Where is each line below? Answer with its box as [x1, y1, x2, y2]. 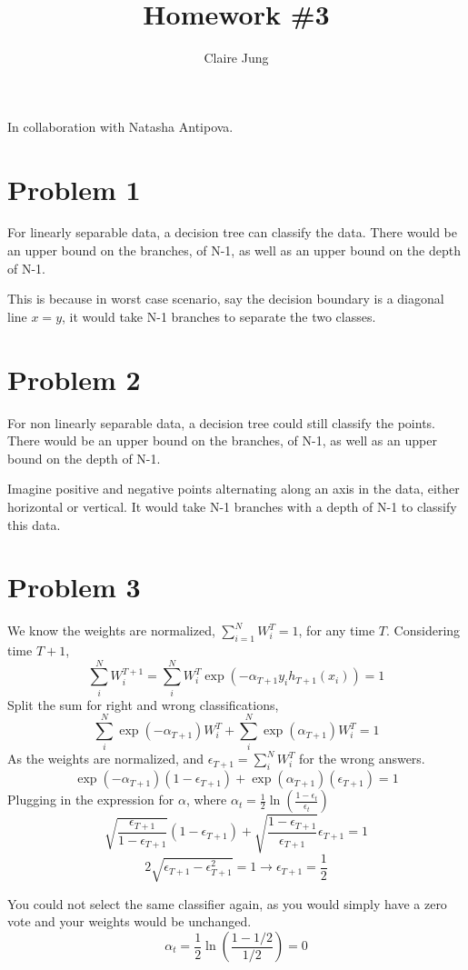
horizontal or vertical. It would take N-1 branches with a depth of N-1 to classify [7, 496, 457, 515]
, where [185, 790, 227, 809]
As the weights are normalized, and [7, 749, 204, 768]
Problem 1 [7, 170, 141, 207]
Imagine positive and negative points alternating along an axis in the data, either [7, 479, 460, 498]
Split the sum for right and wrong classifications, [7, 695, 279, 714]
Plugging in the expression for [7, 790, 174, 809]
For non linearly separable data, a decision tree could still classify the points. [7, 413, 436, 432]
